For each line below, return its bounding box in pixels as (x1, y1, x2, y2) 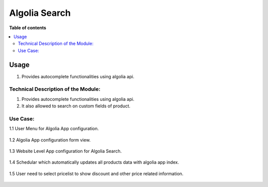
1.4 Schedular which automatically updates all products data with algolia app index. (9, 159, 179, 165)
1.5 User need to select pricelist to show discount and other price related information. (9, 171, 184, 177)
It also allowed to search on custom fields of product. (21, 103, 131, 109)
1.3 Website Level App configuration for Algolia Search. (9, 148, 122, 154)
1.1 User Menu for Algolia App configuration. (9, 126, 99, 132)
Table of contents (9, 25, 47, 31)
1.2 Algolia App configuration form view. (9, 137, 91, 143)
